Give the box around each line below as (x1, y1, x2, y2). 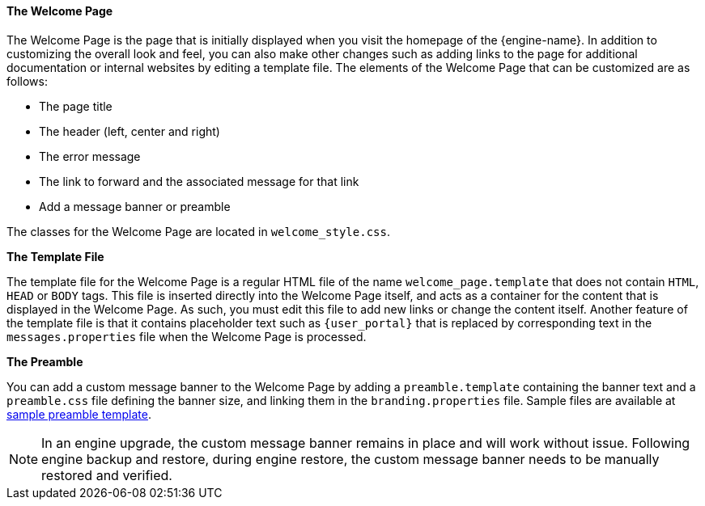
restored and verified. (41, 466, 172, 483)
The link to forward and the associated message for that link (39, 174, 359, 188)
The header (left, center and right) (39, 124, 220, 138)
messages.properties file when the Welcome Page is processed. (6, 329, 367, 344)
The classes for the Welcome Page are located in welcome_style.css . (6, 224, 390, 238)
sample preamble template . (6, 407, 152, 421)
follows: (6, 74, 48, 88)
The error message (39, 149, 141, 163)
